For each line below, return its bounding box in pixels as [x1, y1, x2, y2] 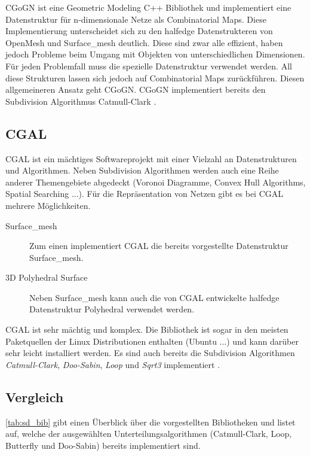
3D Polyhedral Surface [5, 271, 88, 284]
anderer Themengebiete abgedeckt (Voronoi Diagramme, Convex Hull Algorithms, [5, 175, 306, 188]
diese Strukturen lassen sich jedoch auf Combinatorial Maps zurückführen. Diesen [5, 71, 305, 84]
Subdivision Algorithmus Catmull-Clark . [5, 95, 156, 107]
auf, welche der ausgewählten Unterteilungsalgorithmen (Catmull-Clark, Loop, [5, 427, 292, 440]
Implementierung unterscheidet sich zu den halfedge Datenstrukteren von [5, 25, 273, 37]
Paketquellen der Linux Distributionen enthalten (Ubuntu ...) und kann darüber [5, 335, 299, 347]
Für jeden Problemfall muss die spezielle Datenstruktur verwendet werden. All [5, 59, 292, 72]
